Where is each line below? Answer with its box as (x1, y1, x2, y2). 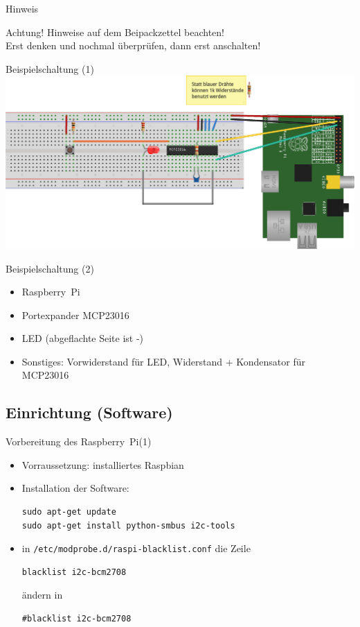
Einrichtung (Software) (6, 402, 173, 423)
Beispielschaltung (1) (6, 61, 94, 76)
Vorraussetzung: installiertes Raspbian (21, 457, 184, 472)
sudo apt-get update (21, 507, 116, 517)
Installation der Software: (21, 481, 129, 495)
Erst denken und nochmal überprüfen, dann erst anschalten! (6, 38, 261, 53)
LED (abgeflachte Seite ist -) (21, 331, 144, 345)
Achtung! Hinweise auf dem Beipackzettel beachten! (6, 24, 225, 39)
